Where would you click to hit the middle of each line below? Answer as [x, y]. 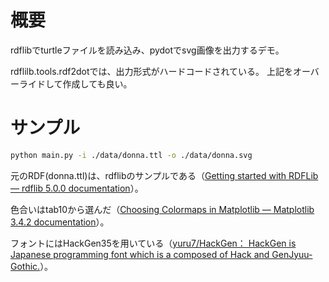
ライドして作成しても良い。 [75, 83]
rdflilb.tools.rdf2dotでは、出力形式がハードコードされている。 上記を [152, 71]
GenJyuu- [292, 254]
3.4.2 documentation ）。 [60, 222]
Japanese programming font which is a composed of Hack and [140, 254]
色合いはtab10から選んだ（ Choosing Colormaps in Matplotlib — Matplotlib [162, 209]
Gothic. [25, 266]
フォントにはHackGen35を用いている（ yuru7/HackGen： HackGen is [153, 243]
